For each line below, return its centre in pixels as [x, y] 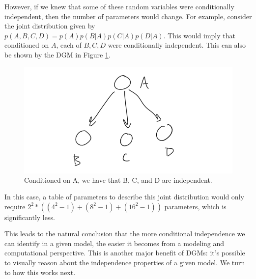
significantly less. [30, 217]
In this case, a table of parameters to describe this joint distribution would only [124, 196]
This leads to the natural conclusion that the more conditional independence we [125, 234]
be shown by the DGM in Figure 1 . [57, 54]
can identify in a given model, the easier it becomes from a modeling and [114, 243]
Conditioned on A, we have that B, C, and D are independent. [118, 180]
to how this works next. [40, 272]
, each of [69, 45]
